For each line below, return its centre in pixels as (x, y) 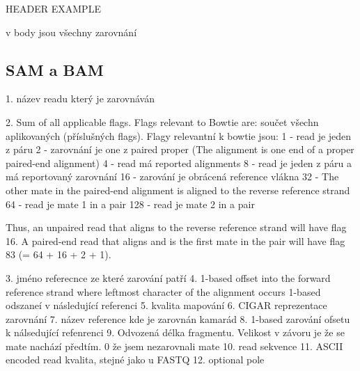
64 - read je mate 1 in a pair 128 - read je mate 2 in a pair (130, 204)
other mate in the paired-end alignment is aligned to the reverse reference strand (178, 190)
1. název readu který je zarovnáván (80, 98)
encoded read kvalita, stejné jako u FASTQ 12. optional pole (135, 360)
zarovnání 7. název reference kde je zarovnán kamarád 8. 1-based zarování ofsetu (178, 318)
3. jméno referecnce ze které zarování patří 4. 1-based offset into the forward (168, 277)
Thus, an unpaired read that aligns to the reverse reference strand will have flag (176, 227)
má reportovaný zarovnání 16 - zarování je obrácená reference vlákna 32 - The (172, 176)
